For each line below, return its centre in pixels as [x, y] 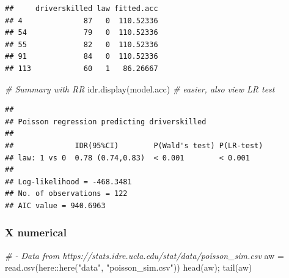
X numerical [36, 232]
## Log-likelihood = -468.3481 [68, 182]
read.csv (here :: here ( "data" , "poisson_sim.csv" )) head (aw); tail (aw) [129, 267]
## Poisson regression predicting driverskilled [106, 122]
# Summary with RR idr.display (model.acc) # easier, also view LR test [140, 88]
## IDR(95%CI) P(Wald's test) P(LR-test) [134, 145]
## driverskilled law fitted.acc [82, 9]
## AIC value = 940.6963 [55, 205]
